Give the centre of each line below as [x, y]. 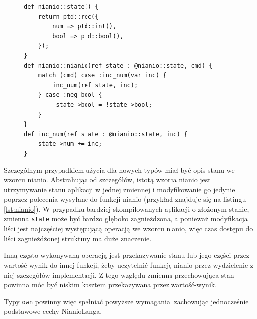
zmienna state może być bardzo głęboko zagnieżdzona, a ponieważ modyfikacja [126, 219]
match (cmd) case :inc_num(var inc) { [102, 76]
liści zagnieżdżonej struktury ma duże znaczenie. [78, 238]
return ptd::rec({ [68, 17]
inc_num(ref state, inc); [95, 85]
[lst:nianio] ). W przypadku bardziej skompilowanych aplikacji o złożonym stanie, [127, 209]
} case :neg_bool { [70, 95]
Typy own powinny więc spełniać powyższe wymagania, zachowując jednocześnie [126, 301]
